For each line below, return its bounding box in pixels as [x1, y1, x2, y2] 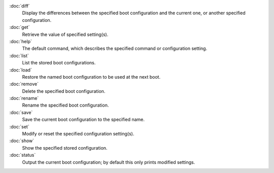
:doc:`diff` [9, 3, 30, 9]
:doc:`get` [9, 24, 30, 30]
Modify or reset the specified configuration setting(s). [22, 131, 134, 137]
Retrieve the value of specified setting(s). [22, 31, 109, 38]
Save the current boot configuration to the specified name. [22, 117, 145, 123]
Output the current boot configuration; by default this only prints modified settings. [22, 159, 195, 165]
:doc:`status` [9, 152, 36, 158]
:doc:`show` [9, 137, 35, 144]
